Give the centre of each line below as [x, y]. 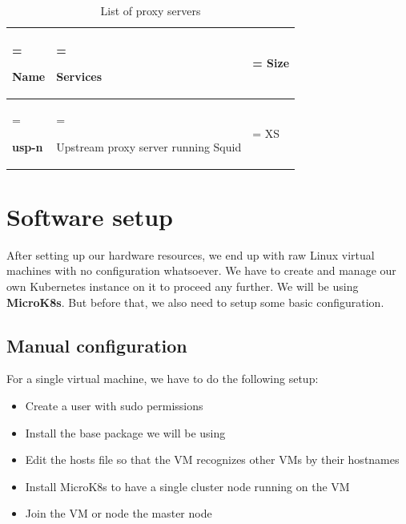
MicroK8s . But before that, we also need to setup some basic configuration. [195, 302]
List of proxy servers [151, 10]
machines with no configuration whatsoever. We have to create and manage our [201, 270]
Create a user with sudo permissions [114, 406]
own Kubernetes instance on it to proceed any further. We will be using [183, 286]
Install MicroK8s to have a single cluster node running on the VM [187, 486]
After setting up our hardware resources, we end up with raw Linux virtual [191, 254]
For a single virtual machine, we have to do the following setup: [163, 379]
